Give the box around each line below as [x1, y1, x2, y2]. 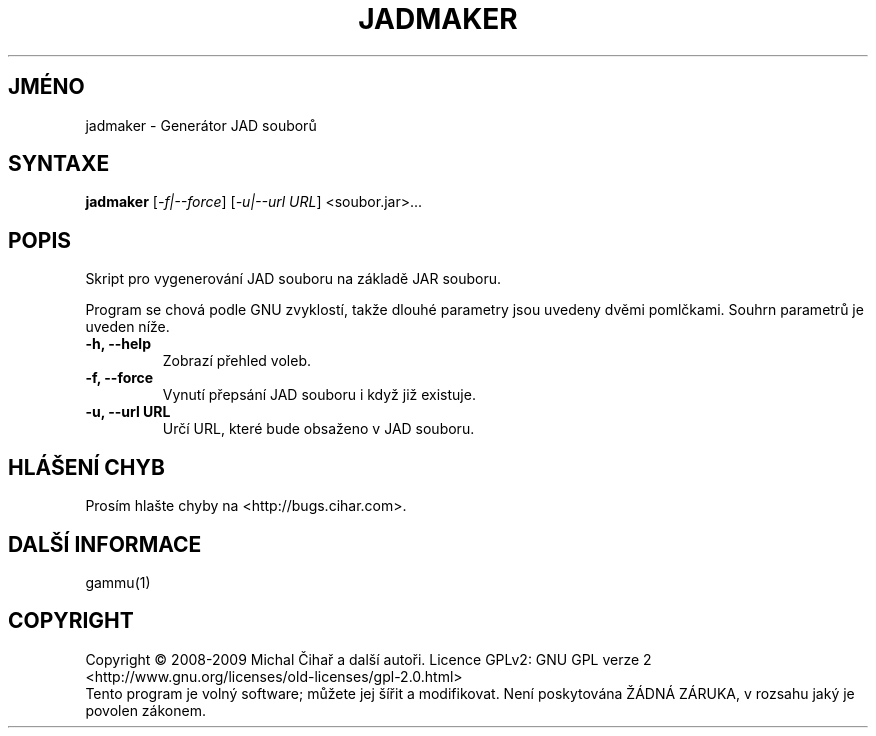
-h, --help [85, 335, 151, 353]
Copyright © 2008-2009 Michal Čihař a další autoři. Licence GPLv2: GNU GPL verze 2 [85, 650, 652, 668]
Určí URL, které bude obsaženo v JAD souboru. [162, 420, 475, 438]
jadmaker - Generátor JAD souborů [85, 116, 317, 134]
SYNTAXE [8, 151, 110, 177]
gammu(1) [85, 573, 151, 591]
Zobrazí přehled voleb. [162, 352, 312, 370]
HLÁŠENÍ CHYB [8, 454, 165, 480]
